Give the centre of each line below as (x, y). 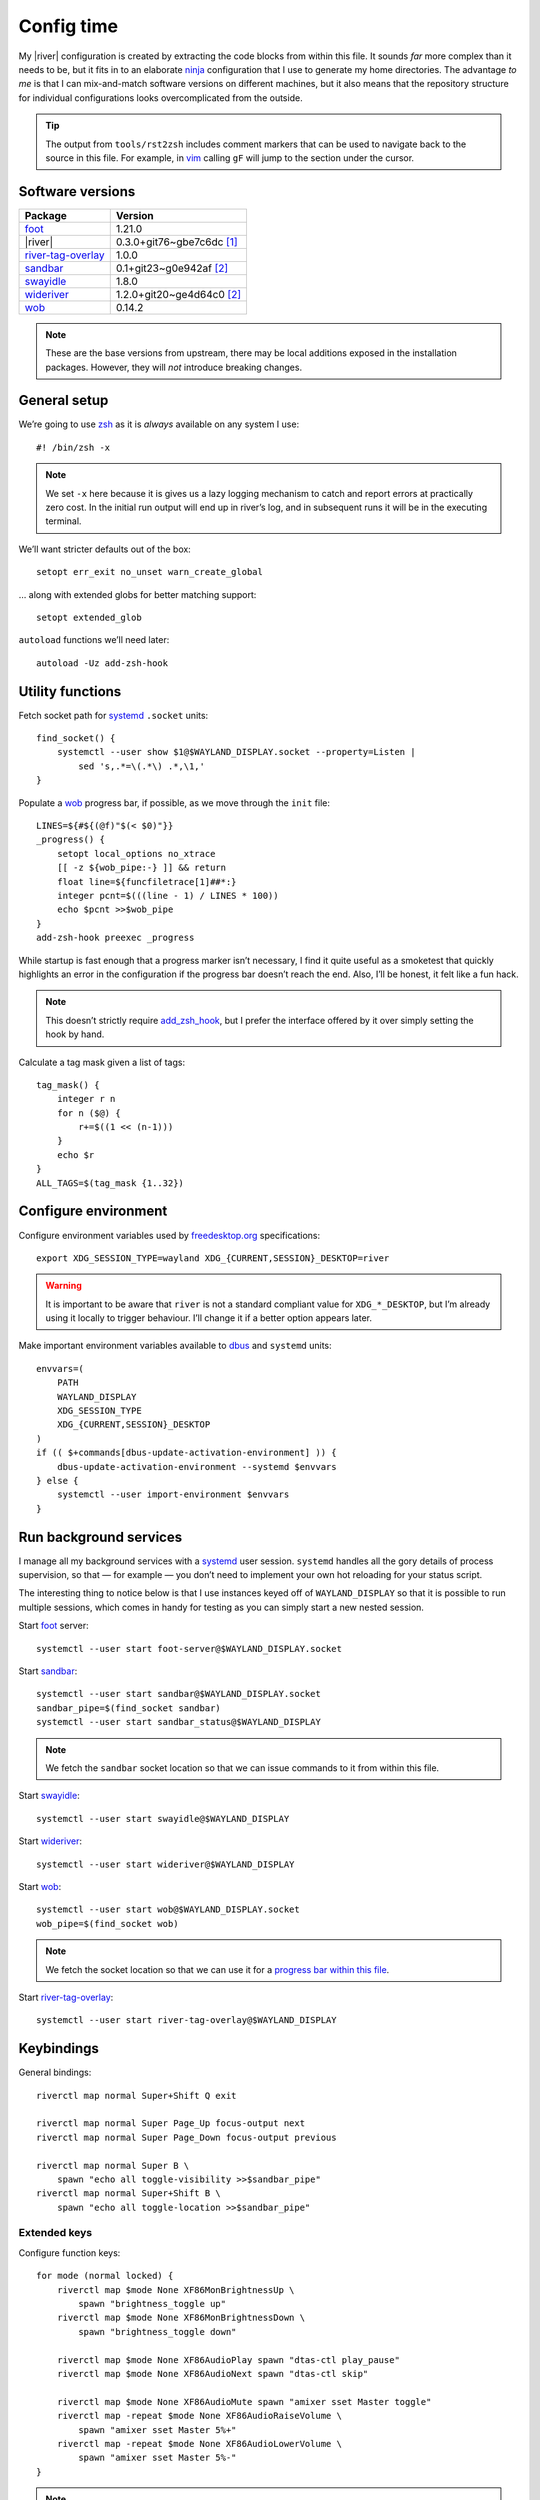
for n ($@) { (88, 1113)
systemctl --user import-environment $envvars (173, 1494)
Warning (63, 1286)
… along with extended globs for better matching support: (137, 594)
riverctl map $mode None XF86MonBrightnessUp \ (175, 2289)
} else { (57, 1480)
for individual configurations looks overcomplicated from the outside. (161, 97)
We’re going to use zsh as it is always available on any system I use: (159, 424)
